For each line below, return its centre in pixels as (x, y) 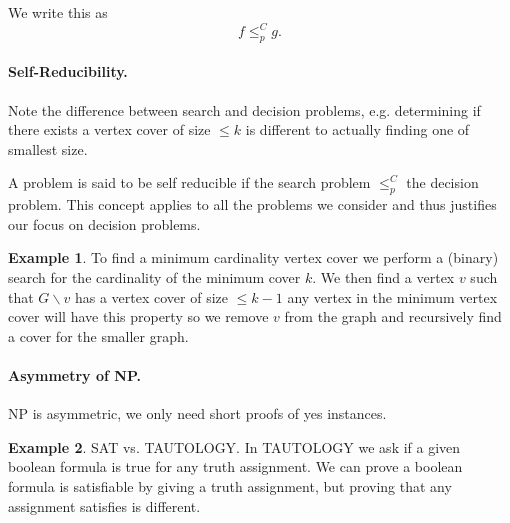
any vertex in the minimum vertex (392, 296)
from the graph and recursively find (393, 316)
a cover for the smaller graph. (98, 335)
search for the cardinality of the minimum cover (154, 277)
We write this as (58, 12)
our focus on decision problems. (104, 223)
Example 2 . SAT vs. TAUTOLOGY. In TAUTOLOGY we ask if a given (234, 446)
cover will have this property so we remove (138, 316)
